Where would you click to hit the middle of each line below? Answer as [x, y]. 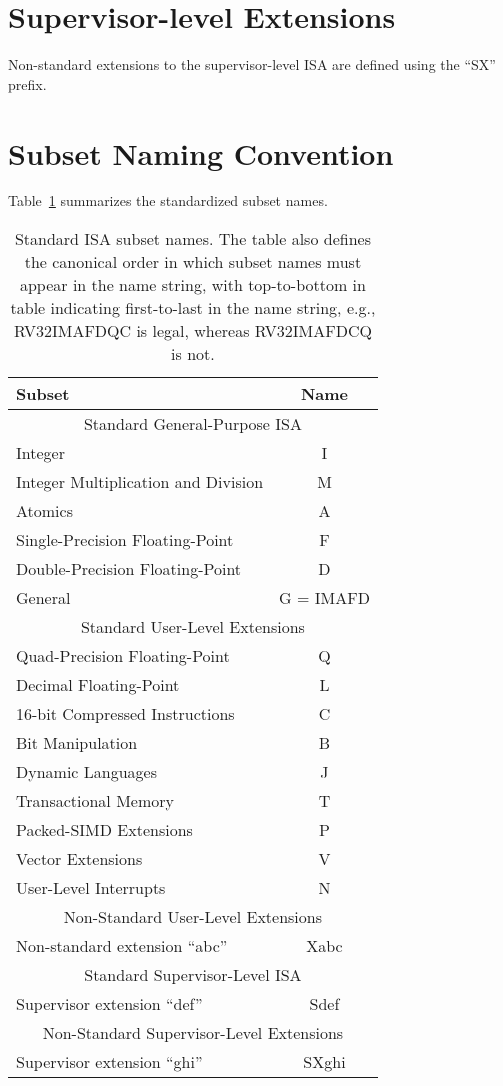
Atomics [44, 511]
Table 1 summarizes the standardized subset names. [168, 200]
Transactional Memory [95, 801]
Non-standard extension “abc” [122, 946]
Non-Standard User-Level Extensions [193, 917]
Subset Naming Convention [201, 152]
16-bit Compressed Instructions [125, 714]
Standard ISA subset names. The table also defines [192, 239]
